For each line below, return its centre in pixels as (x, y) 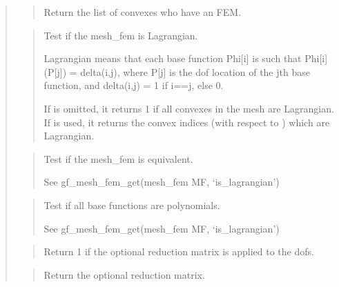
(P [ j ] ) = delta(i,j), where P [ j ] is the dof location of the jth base (177, 71)
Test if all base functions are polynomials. (132, 205)
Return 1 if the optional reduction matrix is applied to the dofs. (179, 251)
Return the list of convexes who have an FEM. (143, 12)
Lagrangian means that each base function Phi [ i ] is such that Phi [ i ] (186, 58)
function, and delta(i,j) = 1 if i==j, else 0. (134, 85)
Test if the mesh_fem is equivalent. (118, 158)
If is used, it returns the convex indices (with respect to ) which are (187, 122)
